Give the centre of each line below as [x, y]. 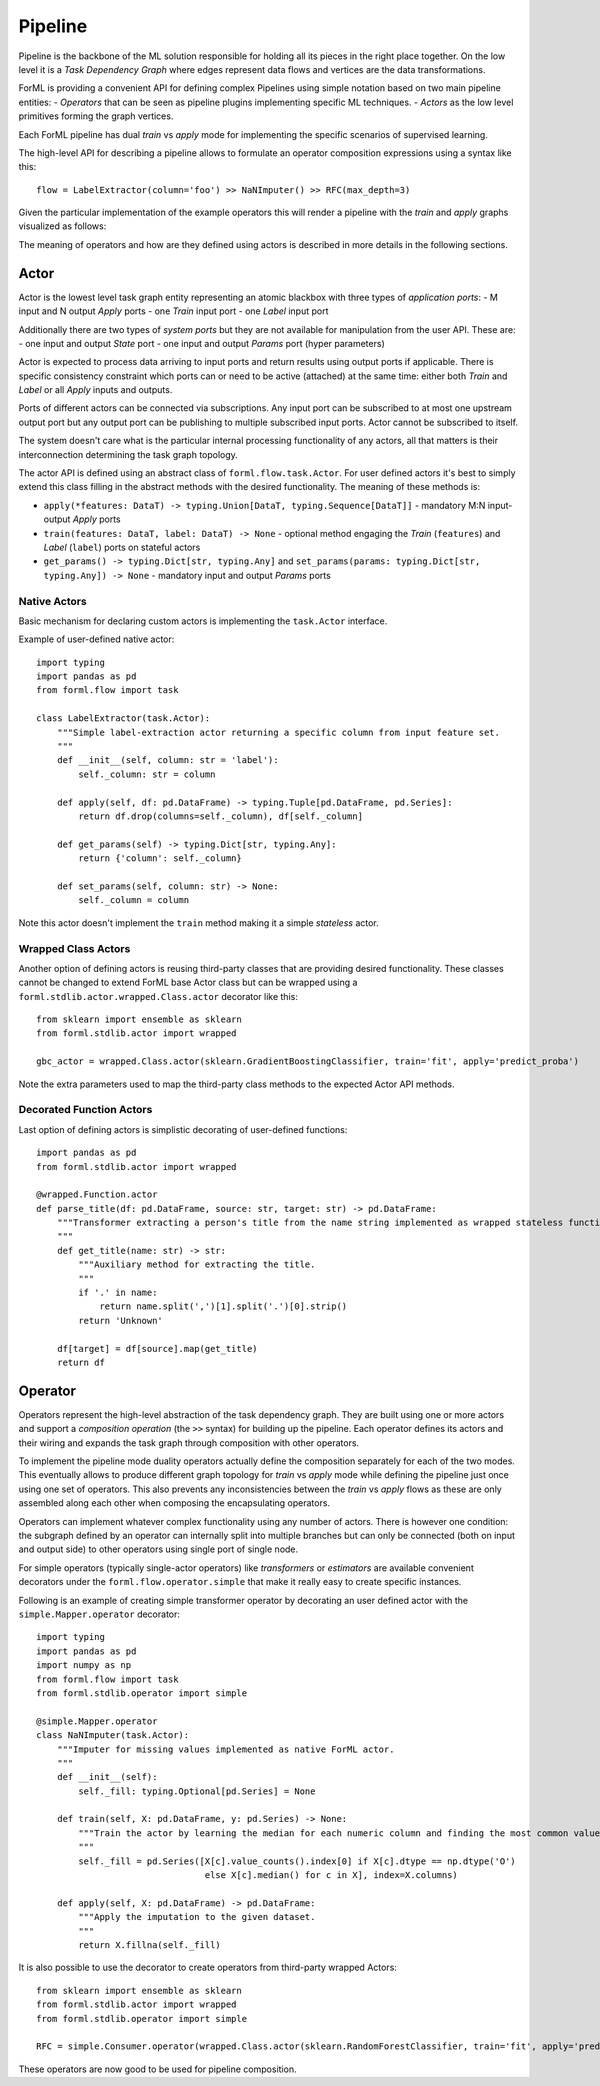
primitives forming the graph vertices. [96, 116]
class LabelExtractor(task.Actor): [123, 718]
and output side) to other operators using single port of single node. [158, 1549]
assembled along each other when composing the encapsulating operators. [174, 1503]
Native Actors [52, 601]
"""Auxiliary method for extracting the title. [197, 1264]
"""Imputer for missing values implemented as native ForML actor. [225, 1749]
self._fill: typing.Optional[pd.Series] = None [197, 1791]
